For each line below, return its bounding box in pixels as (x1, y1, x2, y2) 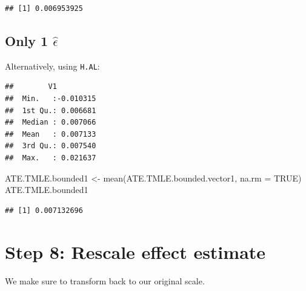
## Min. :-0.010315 (5, 94, 96, 103)
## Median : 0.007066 (5, 118, 96, 127)
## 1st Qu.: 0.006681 (5, 106, 96, 115)
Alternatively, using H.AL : (5, 59, 100, 72)
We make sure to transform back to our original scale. (5, 274, 205, 287)
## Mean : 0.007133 (5, 129, 96, 139)
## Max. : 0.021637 (5, 154, 96, 163)
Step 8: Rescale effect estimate (5, 239, 266, 264)
